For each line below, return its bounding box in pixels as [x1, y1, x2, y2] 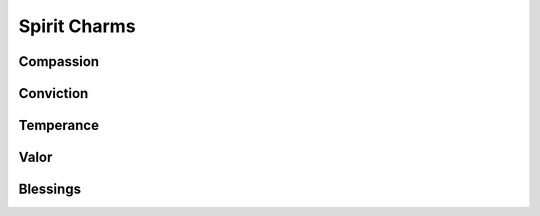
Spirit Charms [18, 15, 136, 37]
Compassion [18, 53, 100, 70]
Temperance [18, 117, 100, 134]
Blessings [18, 181, 82, 198]
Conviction [18, 85, 89, 102]
